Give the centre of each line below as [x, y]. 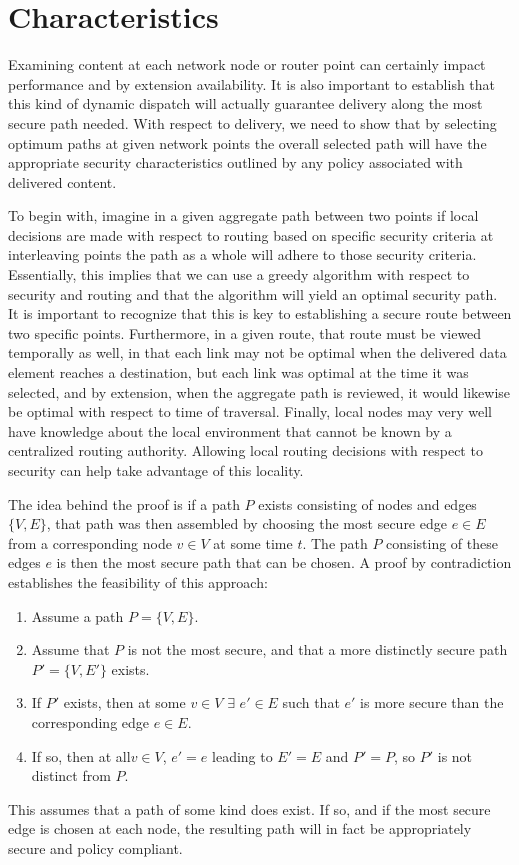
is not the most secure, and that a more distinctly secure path [317, 649]
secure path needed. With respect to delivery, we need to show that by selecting [252, 122]
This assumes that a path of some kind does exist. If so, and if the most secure [249, 808]
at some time [253, 542]
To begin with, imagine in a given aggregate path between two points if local [243, 215]
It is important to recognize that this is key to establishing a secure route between [260, 313]
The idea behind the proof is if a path [124, 503]
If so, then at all [81, 755]
